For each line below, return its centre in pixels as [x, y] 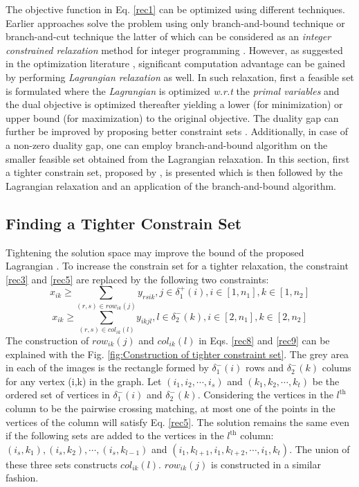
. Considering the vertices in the [265, 395]
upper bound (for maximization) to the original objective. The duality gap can [172, 117]
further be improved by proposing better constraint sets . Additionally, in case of [177, 131]
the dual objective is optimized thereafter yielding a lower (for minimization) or [174, 104]
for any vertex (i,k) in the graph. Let [84, 381]
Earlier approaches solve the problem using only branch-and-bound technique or [175, 23]
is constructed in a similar [266, 464]
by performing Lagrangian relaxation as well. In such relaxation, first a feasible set [180, 77]
